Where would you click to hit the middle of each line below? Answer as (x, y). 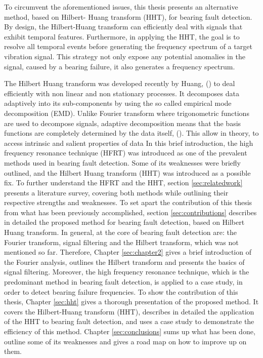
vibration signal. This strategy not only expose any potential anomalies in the (125, 56)
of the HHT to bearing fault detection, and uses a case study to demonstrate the (129, 321)
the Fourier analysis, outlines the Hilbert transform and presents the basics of (124, 262)
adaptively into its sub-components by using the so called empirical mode (118, 103)
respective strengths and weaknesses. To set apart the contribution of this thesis (128, 202)
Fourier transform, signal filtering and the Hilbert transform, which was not (121, 242)
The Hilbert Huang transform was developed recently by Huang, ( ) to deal (120, 83)
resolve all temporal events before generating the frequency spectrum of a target (128, 46)
